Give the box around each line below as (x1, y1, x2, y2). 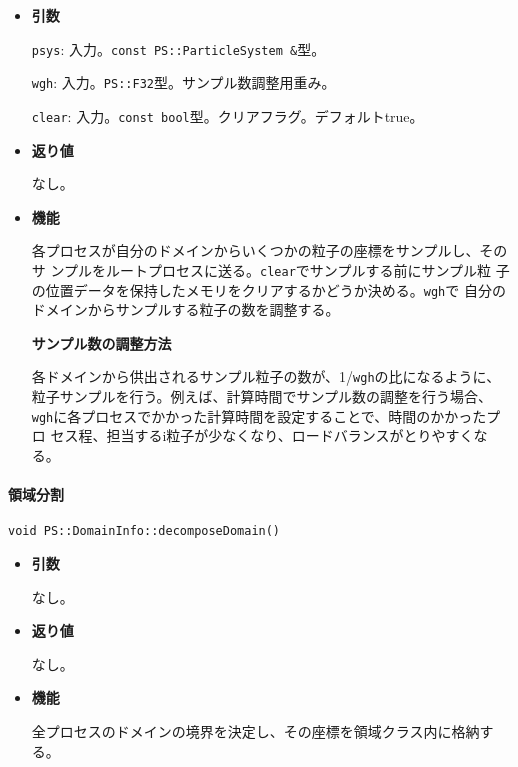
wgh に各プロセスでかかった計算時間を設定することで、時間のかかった (31, 405, 487, 426)
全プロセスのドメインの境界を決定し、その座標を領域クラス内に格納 (31, 721, 480, 742)
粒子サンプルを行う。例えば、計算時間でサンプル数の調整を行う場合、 (31, 386, 493, 407)
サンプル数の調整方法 (31, 332, 172, 353)
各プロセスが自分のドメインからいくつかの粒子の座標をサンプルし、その (31, 240, 508, 261)
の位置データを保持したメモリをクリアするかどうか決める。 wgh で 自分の (31, 279, 506, 300)
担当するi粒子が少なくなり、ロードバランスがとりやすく (106, 425, 474, 446)
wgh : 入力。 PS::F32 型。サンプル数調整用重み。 (31, 72, 336, 93)
